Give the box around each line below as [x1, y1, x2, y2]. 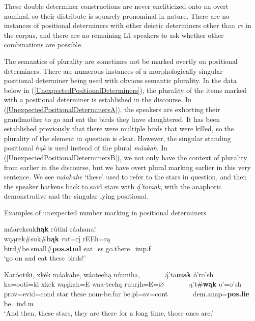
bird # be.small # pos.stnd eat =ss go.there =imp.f [4, 243, 151, 253]
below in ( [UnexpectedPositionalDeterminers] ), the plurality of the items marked [4, 85, 247, 95]
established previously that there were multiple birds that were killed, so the [4, 123, 234, 134]
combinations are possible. [4, 39, 83, 50]
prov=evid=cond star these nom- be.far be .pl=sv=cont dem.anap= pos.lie [4, 289, 250, 299]
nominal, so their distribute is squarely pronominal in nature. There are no [4, 10, 229, 21]
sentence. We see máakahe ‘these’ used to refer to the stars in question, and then [4, 172, 247, 182]
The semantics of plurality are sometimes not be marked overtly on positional [4, 56, 238, 66]
